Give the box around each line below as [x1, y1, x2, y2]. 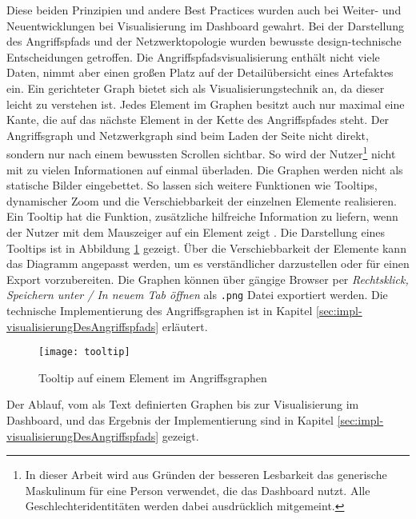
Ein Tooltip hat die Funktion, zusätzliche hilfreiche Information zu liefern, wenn [6, 208, 398, 225]
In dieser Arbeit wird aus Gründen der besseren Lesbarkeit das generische [25, 466, 387, 483]
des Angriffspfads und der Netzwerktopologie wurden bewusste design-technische [6, 33, 402, 50]
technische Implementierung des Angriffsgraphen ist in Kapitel [6, 302, 313, 318]
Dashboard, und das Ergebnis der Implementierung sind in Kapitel [6, 412, 334, 429]
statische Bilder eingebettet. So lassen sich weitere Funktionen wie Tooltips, [6, 177, 378, 194]
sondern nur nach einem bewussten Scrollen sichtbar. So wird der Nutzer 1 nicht [6, 143, 396, 162]
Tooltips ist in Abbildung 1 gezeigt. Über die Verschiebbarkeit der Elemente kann [6, 239, 406, 256]
